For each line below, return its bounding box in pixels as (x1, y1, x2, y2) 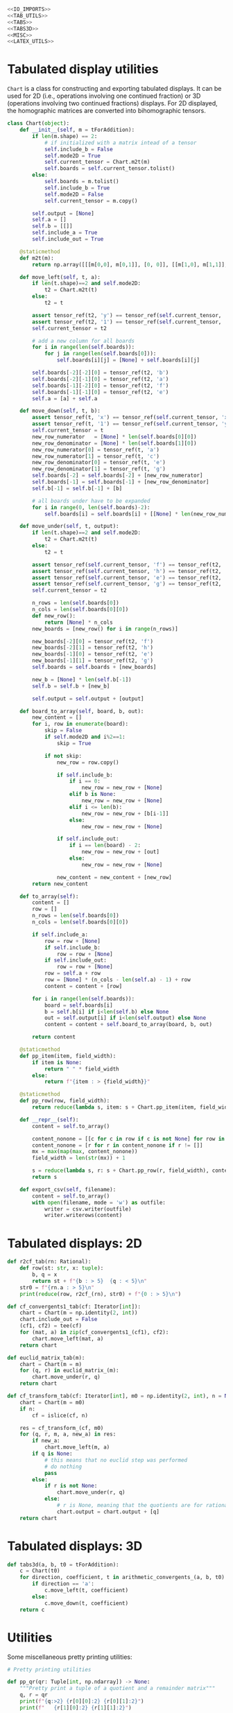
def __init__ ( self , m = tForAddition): (19, 126, 135, 134)
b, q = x (32, 1271, 58, 1278)
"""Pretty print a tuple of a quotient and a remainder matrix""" (19, 1685, 216, 1692)
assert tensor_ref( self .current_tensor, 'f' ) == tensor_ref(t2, (32, 561, 222, 568)
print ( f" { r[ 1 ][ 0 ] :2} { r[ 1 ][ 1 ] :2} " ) (19, 1704, 132, 1711)
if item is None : (32, 1059, 82, 1066)
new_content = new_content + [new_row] (56, 873, 172, 880)
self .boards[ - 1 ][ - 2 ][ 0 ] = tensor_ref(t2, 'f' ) (32, 382, 169, 389)
